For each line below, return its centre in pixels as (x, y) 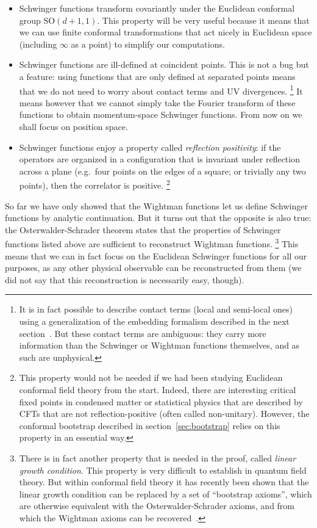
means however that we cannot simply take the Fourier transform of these (157, 102)
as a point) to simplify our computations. (148, 44)
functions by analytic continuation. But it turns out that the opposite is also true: (158, 218)
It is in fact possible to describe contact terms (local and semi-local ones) (156, 309)
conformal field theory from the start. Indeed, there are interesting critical (158, 389)
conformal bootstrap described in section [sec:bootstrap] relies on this (150, 425)
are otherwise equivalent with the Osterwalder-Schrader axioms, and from (157, 506)
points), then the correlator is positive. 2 (94, 184)
